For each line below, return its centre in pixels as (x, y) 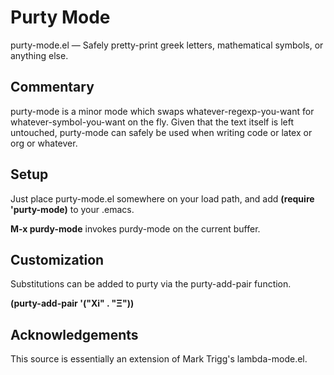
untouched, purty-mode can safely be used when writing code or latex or (161, 132)
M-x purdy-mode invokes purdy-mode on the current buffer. (135, 228)
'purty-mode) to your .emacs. (72, 209)
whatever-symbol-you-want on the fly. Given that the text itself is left (152, 122)
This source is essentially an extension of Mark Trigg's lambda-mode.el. (159, 359)
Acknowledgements (74, 334)
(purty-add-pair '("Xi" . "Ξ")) (72, 303)
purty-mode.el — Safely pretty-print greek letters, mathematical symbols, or (167, 45)
